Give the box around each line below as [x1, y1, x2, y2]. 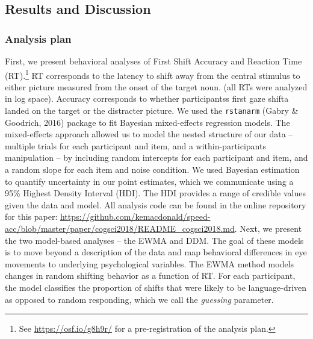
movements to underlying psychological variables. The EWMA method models [5, 257, 294, 270]
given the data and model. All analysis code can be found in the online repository [5, 198, 306, 211]
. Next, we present [234, 222, 302, 235]
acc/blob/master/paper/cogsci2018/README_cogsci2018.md [5, 222, 235, 235]
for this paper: [5, 210, 58, 223]
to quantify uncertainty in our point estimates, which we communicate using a [5, 175, 294, 187]
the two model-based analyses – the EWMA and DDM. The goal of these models [5, 234, 304, 246]
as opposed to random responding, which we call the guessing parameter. [5, 293, 274, 305]
